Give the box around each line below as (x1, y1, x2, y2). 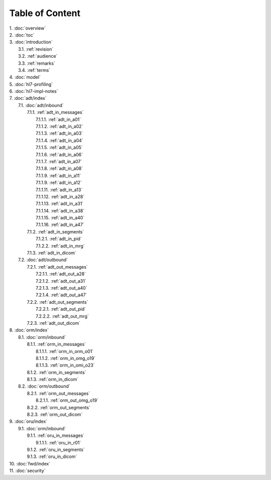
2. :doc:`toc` (9, 32, 35, 38)
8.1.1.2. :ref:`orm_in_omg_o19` (36, 355, 96, 361)
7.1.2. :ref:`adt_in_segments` (27, 228, 84, 234)
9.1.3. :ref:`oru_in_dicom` (27, 453, 77, 459)
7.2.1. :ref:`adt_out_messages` (27, 264, 88, 270)
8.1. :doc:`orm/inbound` (18, 334, 66, 340)
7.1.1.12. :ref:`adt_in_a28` (36, 193, 85, 199)
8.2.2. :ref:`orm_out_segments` (27, 404, 90, 410)
